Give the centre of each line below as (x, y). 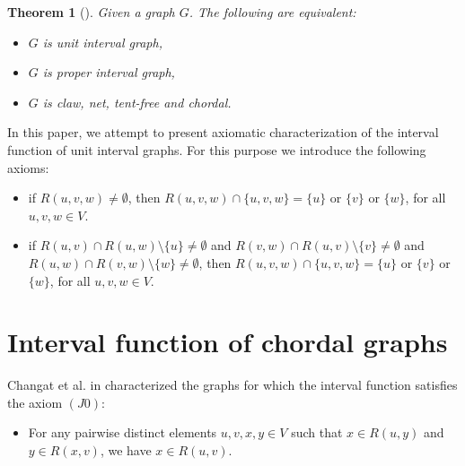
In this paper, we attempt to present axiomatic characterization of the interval (223, 132)
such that (317, 432)
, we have (126, 450)
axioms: (28, 167)
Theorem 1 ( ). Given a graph (91, 12)
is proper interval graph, (109, 72)
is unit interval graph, (102, 42)
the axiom (35, 402)
